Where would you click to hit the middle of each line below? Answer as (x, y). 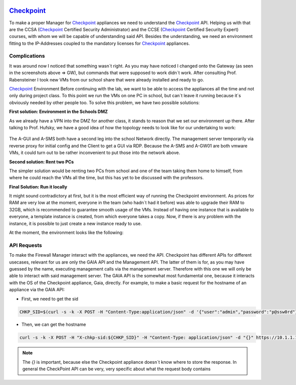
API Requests (26, 245)
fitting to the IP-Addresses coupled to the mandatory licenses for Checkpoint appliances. (99, 43)
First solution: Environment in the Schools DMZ (58, 112)
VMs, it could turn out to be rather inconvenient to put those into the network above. (94, 153)
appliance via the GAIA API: (37, 290)
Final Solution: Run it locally (38, 187)
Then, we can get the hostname (54, 325)
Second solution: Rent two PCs (41, 162)
